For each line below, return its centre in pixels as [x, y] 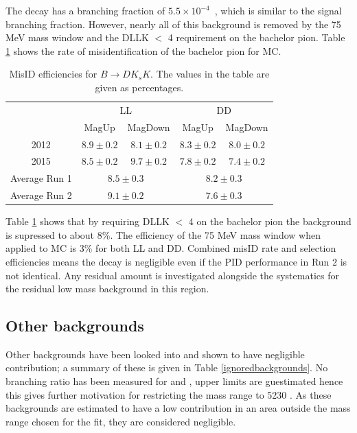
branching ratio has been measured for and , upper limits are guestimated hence [174, 381]
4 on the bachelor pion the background [270, 221]
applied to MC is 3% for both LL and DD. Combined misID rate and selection [171, 248]
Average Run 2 [41, 195]
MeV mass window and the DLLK [77, 37]
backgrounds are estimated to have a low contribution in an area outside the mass [178, 408]
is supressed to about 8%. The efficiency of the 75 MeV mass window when [163, 234]
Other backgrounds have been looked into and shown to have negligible [155, 354]
